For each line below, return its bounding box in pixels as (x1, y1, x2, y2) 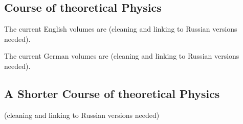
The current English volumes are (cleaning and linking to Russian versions (4, 23, 237, 34)
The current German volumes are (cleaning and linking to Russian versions (4, 51, 239, 61)
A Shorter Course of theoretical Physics (4, 85, 220, 101)
